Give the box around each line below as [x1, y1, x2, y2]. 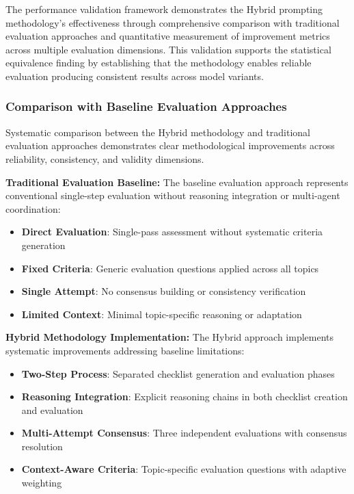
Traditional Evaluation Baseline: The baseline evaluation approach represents [5, 174, 349, 189]
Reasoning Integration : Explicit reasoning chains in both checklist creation [21, 389, 348, 404]
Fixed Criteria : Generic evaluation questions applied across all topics [21, 261, 319, 275]
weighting [21, 476, 62, 490]
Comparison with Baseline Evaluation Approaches [5, 98, 287, 115]
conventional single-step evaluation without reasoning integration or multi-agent [5, 188, 340, 203]
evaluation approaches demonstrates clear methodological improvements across [5, 138, 335, 153]
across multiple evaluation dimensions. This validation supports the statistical [5, 42, 331, 56]
